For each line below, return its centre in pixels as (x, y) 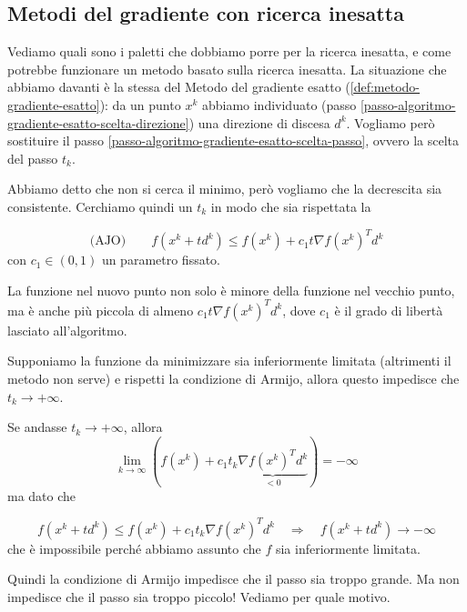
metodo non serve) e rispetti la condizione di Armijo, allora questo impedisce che (233, 378)
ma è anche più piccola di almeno (101, 310)
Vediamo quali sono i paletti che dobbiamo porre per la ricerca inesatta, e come (229, 51)
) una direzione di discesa (259, 122)
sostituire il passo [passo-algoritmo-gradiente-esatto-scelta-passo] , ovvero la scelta (233, 140)
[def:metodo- (385, 87)
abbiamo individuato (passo (279, 104)
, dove (299, 310)
